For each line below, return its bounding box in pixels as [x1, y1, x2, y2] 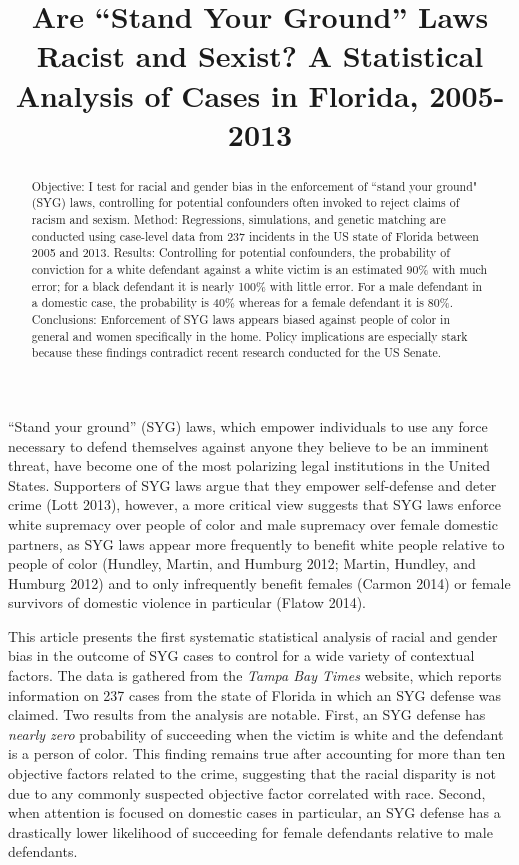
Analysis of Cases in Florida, [15, 74, 419, 115]
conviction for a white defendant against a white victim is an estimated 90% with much [31, 261, 488, 278]
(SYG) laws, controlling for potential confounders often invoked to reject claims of [31, 194, 460, 211]
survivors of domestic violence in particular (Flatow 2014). [8, 592, 366, 613]
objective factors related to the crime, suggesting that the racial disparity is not [8, 763, 496, 784]
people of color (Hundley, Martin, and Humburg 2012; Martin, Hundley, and [8, 553, 476, 574]
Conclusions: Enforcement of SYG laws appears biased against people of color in [31, 310, 451, 327]
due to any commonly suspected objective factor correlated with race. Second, [8, 782, 486, 803]
